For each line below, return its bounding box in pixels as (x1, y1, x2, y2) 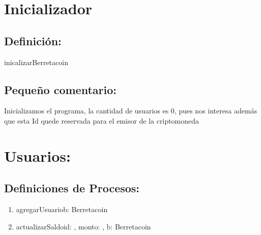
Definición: (4, 33, 62, 48)
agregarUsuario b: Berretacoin (16, 204, 108, 215)
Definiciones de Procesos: (4, 180, 140, 196)
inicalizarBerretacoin (4, 56, 68, 67)
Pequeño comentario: (4, 81, 117, 97)
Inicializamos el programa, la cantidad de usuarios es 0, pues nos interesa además (4, 105, 257, 116)
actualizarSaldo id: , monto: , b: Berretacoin (16, 221, 151, 231)
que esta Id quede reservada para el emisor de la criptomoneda (4, 115, 199, 126)
